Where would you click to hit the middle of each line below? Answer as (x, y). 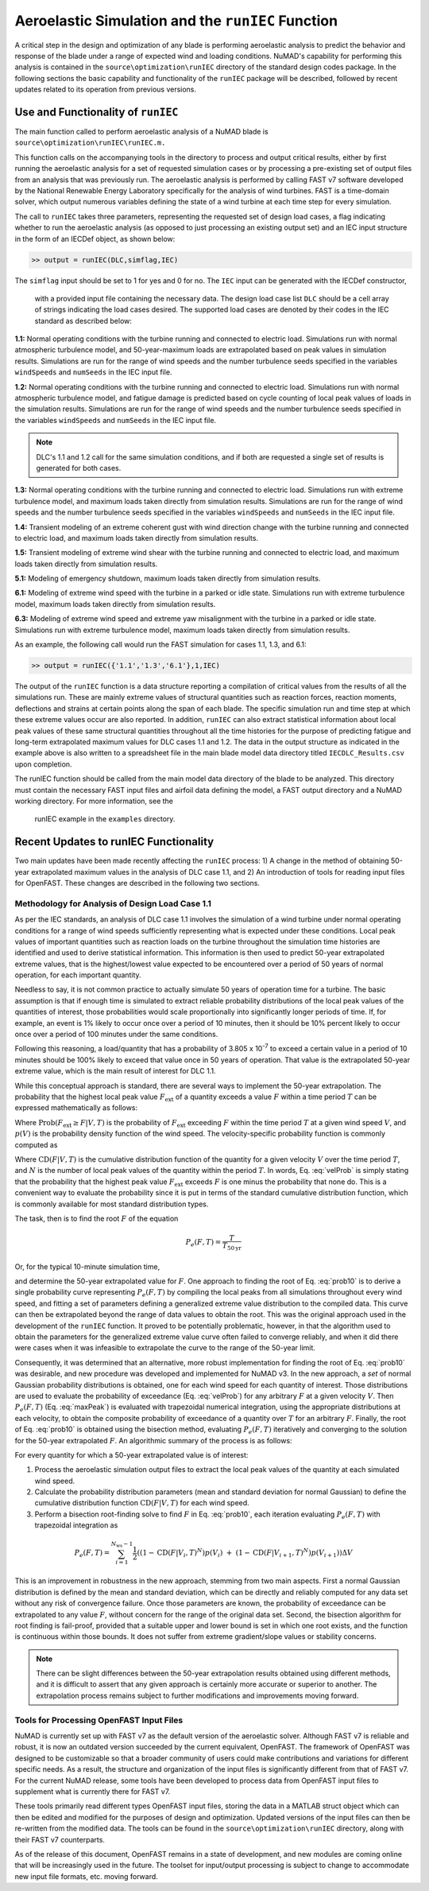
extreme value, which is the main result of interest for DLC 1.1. (115, 1071)
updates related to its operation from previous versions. (106, 89)
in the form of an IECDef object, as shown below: (95, 239)
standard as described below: (83, 320)
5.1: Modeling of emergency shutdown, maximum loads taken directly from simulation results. (168, 579)
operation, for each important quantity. (78, 975)
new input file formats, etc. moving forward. (86, 1876)
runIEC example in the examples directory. (105, 819)
